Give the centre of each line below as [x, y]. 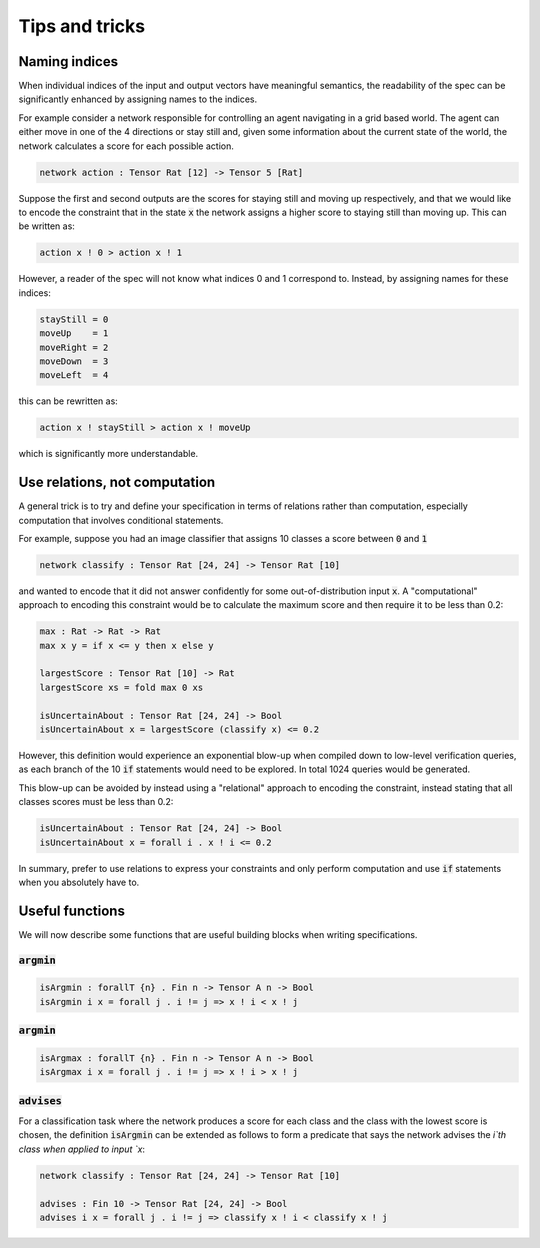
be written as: [46, 226]
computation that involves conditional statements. [121, 520]
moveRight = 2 [74, 347]
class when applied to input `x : [81, 1149]
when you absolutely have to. [79, 882]
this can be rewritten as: [68, 401]
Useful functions [71, 910]
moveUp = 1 [74, 333]
